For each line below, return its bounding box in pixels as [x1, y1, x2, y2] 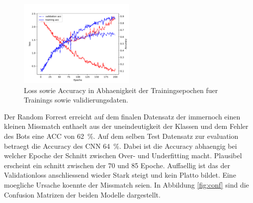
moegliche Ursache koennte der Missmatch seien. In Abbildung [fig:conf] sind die [4, 179, 249, 190]
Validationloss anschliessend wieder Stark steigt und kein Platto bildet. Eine [4, 170, 236, 180]
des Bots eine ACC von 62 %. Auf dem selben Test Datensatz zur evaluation [4, 130, 239, 141]
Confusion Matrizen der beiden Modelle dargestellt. [4, 189, 161, 200]
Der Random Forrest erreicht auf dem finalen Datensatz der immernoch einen [4, 111, 241, 121]
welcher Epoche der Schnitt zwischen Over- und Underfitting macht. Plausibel [4, 150, 242, 161]
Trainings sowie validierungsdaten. [24, 95, 128, 105]
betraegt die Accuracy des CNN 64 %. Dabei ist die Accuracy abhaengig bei [4, 140, 237, 151]
